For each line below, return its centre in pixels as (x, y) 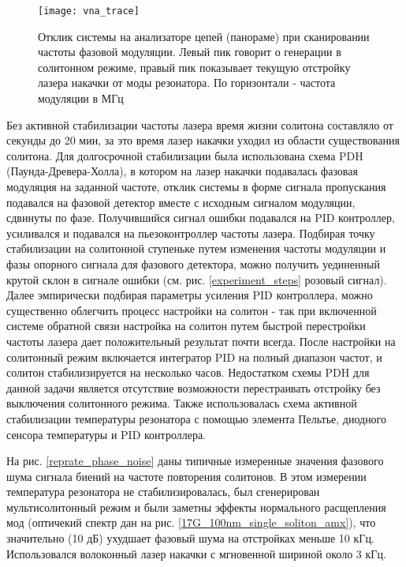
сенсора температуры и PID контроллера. (106, 434)
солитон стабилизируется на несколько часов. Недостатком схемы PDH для (188, 372)
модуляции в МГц (81, 98)
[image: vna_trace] (89, 11)
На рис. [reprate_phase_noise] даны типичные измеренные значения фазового (195, 461)
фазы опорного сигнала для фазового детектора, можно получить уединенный (193, 263)
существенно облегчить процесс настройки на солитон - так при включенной (192, 310)
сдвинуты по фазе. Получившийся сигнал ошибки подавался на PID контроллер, (201, 218)
